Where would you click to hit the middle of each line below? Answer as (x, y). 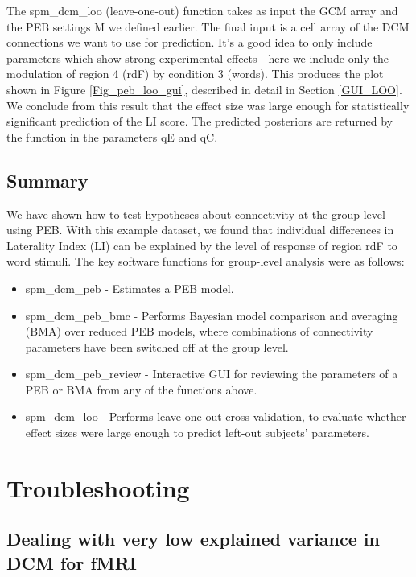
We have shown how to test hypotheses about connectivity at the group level (196, 214)
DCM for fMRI (72, 562)
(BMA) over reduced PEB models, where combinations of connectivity (199, 331)
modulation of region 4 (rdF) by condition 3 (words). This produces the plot (195, 74)
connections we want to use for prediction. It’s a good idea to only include (189, 42)
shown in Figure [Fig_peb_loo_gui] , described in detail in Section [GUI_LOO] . (204, 89)
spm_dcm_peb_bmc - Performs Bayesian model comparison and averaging (212, 315)
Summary (47, 180)
